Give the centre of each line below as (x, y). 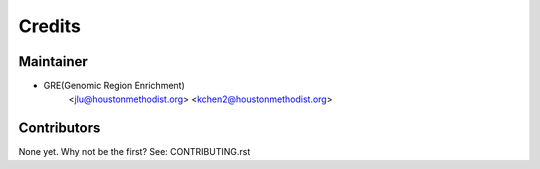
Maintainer (53, 61)
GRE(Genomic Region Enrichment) (114, 86)
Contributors (59, 128)
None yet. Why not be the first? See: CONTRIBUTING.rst (134, 152)
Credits (50, 26)
